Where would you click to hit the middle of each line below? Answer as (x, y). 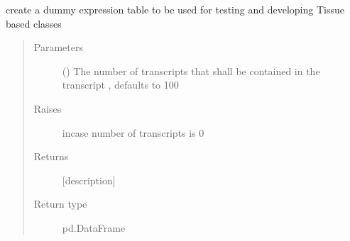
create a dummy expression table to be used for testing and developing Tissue (175, 9)
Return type (60, 204)
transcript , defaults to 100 (120, 85)
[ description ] (89, 180)
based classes (34, 23)
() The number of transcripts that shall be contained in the (191, 71)
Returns (51, 156)
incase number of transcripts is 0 (133, 132)
